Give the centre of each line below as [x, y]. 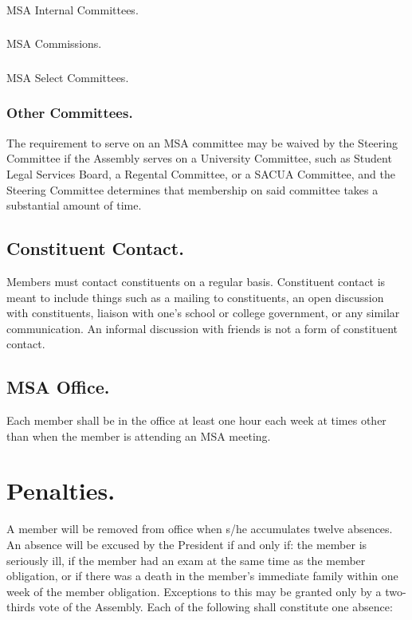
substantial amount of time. [74, 205]
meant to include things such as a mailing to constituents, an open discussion [195, 297]
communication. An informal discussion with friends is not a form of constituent [202, 328]
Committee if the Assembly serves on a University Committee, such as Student [199, 158]
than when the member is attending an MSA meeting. [139, 436]
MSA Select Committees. [68, 77]
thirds [21, 607]
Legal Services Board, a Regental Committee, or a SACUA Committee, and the [201, 173]
